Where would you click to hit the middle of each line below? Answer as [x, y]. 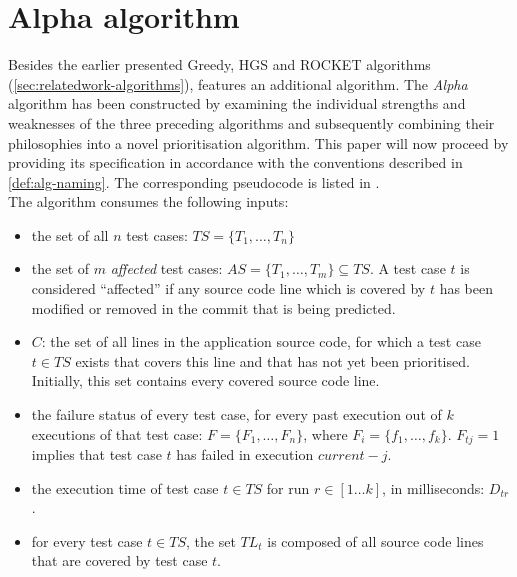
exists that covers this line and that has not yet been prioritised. [272, 360]
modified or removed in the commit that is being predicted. [213, 307]
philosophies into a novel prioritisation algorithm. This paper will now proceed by [258, 142]
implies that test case [96, 454]
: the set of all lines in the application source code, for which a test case [261, 341]
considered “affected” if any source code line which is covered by [228, 288]
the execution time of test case [125, 487]
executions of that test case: [117, 433]
